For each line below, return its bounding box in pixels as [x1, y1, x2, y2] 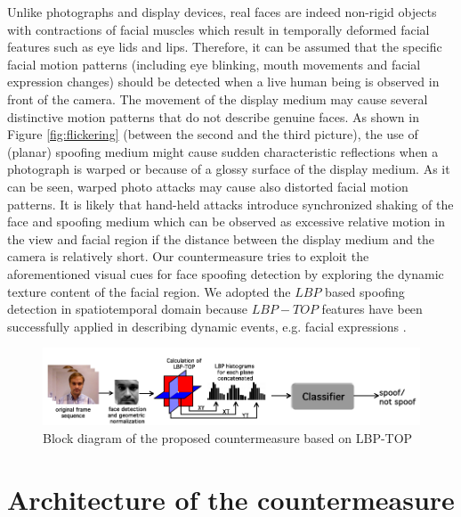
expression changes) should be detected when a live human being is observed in [7, 72, 440, 91]
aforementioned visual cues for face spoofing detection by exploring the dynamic [7, 264, 444, 283]
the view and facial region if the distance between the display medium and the [7, 229, 435, 248]
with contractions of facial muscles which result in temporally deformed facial [7, 20, 430, 38]
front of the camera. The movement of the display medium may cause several [7, 89, 428, 108]
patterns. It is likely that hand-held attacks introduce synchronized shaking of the [7, 194, 454, 213]
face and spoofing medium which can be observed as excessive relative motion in [7, 212, 445, 231]
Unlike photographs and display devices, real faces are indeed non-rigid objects [7, 3, 437, 21]
